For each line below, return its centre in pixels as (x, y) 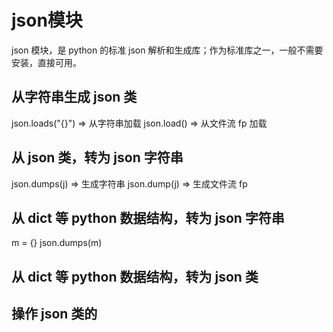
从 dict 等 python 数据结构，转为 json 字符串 (148, 217)
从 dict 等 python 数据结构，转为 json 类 (135, 276)
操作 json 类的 (54, 314)
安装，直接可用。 (46, 62)
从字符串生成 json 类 (74, 97)
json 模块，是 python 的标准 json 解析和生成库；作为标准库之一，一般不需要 (167, 50)
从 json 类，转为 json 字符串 (97, 157)
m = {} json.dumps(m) (57, 243)
